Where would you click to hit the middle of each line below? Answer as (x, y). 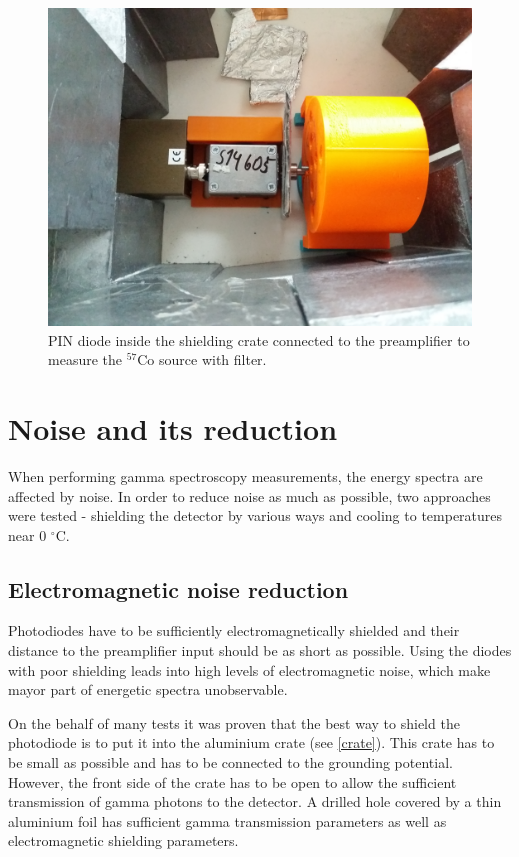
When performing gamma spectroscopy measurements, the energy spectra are (245, 475)
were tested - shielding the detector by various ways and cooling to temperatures (255, 515)
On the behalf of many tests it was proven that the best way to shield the (234, 722)
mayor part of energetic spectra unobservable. (148, 689)
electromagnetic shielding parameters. (123, 840)
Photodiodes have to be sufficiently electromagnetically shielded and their (234, 630)
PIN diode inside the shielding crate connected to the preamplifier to (259, 339)
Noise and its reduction (173, 427)
